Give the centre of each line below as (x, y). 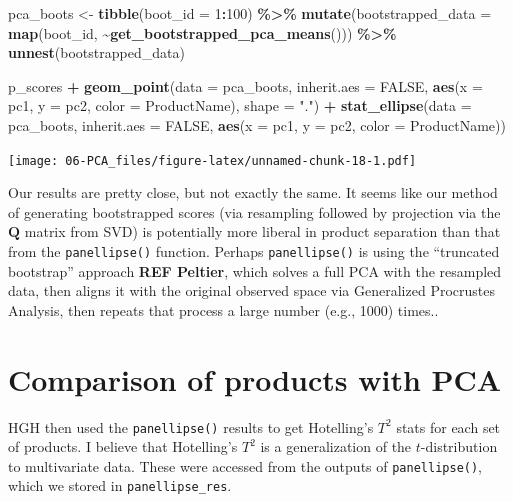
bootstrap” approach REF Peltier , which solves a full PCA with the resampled (255, 270)
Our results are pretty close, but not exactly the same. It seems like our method (253, 192)
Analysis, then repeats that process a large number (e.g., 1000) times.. (223, 309)
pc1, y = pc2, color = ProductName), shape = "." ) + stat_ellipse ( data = (240, 105)
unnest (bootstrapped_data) (96, 52)
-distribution (459, 446)
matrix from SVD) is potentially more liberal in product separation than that (262, 231)
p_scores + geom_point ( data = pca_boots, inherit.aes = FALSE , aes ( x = (245, 85)
